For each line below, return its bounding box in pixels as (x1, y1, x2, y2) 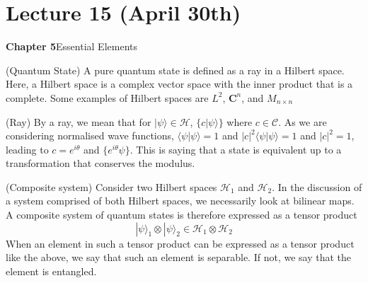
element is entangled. (6, 263, 97, 278)
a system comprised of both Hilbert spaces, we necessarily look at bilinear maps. (6, 193, 355, 208)
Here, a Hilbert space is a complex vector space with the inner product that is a (6, 76, 353, 91)
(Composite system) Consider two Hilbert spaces (6, 179, 217, 194)
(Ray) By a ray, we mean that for (6, 114, 151, 129)
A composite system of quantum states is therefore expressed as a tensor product (6, 207, 357, 222)
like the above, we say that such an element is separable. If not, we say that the (6, 250, 352, 265)
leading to (6, 141, 49, 156)
